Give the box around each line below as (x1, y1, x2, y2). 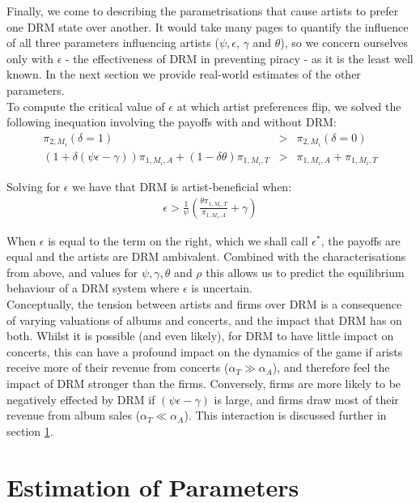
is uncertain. (191, 279, 252, 296)
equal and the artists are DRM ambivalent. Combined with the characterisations (6, 248, 406, 265)
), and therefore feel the (272, 359, 390, 376)
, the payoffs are (320, 232, 401, 249)
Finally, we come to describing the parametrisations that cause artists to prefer (6, 2, 399, 19)
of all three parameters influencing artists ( (6, 34, 219, 51)
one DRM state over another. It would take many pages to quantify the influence (6, 18, 409, 35)
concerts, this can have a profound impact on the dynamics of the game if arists (6, 343, 403, 360)
